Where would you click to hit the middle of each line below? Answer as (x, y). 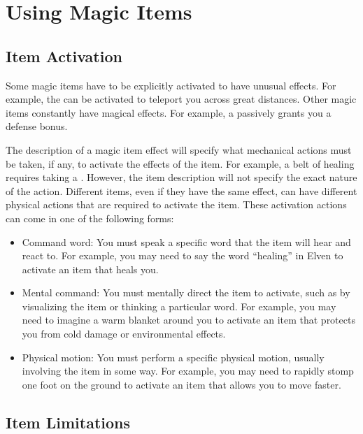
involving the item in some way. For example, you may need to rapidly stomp (188, 371)
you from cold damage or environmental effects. (124, 334)
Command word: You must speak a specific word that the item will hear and (186, 241)
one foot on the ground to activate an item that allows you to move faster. (181, 384)
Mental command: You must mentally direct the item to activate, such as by (186, 292)
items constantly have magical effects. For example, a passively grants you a (169, 112)
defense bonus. (37, 126)
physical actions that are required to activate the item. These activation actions (176, 204)
